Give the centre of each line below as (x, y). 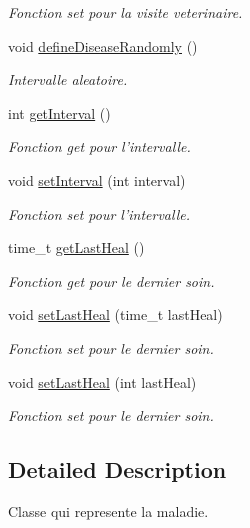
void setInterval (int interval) (97, 179)
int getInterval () (59, 112)
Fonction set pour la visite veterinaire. (125, 12)
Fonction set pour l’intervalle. (99, 213)
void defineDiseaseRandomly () (103, 45)
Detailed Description (117, 469)
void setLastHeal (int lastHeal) (102, 381)
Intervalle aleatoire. (68, 79)
